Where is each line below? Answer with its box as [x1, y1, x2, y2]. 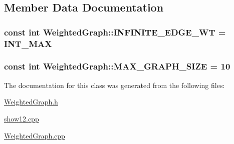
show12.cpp [4, 113, 39, 123]
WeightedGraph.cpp [4, 130, 65, 140]
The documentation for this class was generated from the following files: [4, 79, 225, 90]
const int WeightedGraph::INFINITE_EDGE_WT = [4, 25, 226, 38]
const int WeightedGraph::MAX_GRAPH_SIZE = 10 [4, 60, 230, 72]
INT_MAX [4, 37, 52, 49]
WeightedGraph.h [4, 96, 58, 107]
